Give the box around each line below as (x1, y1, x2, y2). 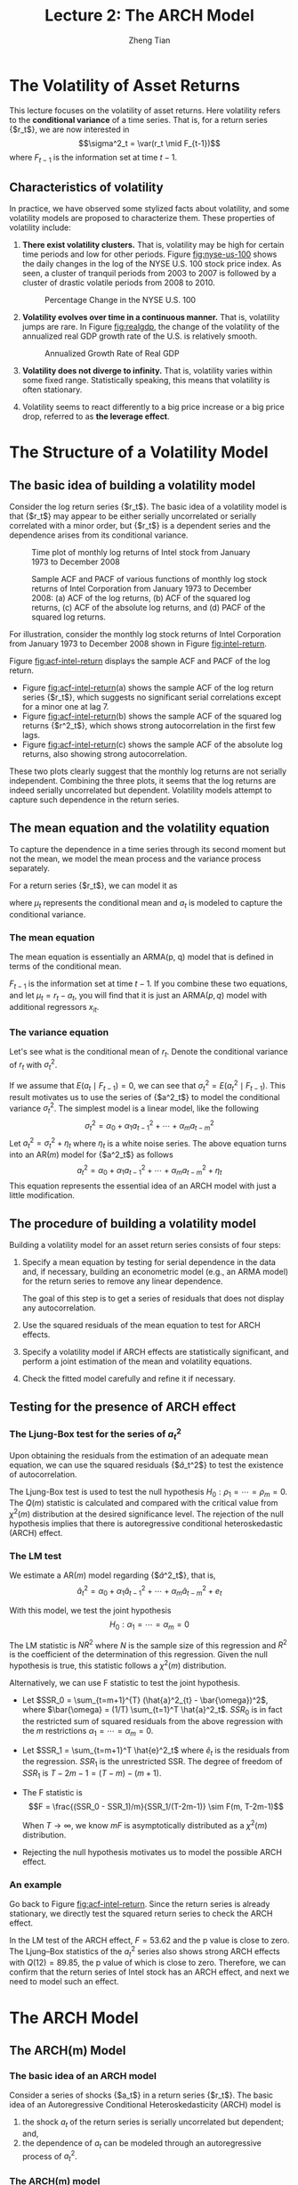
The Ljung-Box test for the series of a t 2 (9, 1425, 182, 1442)
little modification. (9, 1190, 76, 1201)
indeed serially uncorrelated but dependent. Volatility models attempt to (9, 785, 272, 796)
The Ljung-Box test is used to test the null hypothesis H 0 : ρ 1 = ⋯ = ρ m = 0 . (9, 1486, 287, 1499)
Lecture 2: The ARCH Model (44, 5, 255, 26)
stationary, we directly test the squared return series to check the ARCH (9, 1908, 273, 1918)
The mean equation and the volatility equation (9, 820, 270, 835)
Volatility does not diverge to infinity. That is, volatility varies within (21, 366, 273, 376)
